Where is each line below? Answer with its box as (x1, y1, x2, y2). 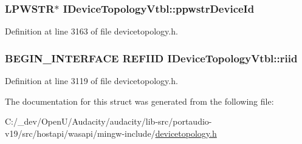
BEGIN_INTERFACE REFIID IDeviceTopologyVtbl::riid (5, 50, 298, 65)
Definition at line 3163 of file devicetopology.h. (5, 25, 178, 38)
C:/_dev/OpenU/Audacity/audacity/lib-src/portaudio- (5, 115, 212, 128)
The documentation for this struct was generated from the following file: (5, 94, 274, 107)
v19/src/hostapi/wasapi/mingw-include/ (5, 126, 156, 139)
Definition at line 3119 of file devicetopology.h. (5, 74, 178, 87)
